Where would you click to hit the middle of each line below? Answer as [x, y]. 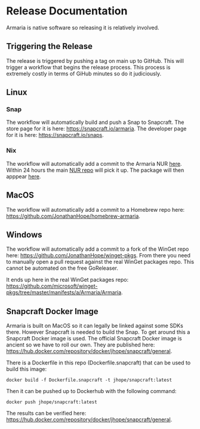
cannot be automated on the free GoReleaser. [62, 268]
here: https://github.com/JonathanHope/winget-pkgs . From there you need [99, 255]
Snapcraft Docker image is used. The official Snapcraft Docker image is [94, 339]
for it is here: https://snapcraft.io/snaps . [55, 135]
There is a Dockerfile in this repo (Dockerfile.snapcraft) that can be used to [99, 363]
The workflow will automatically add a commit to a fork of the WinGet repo [98, 249]
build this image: [27, 369]
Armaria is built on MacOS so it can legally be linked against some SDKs [95, 326]
